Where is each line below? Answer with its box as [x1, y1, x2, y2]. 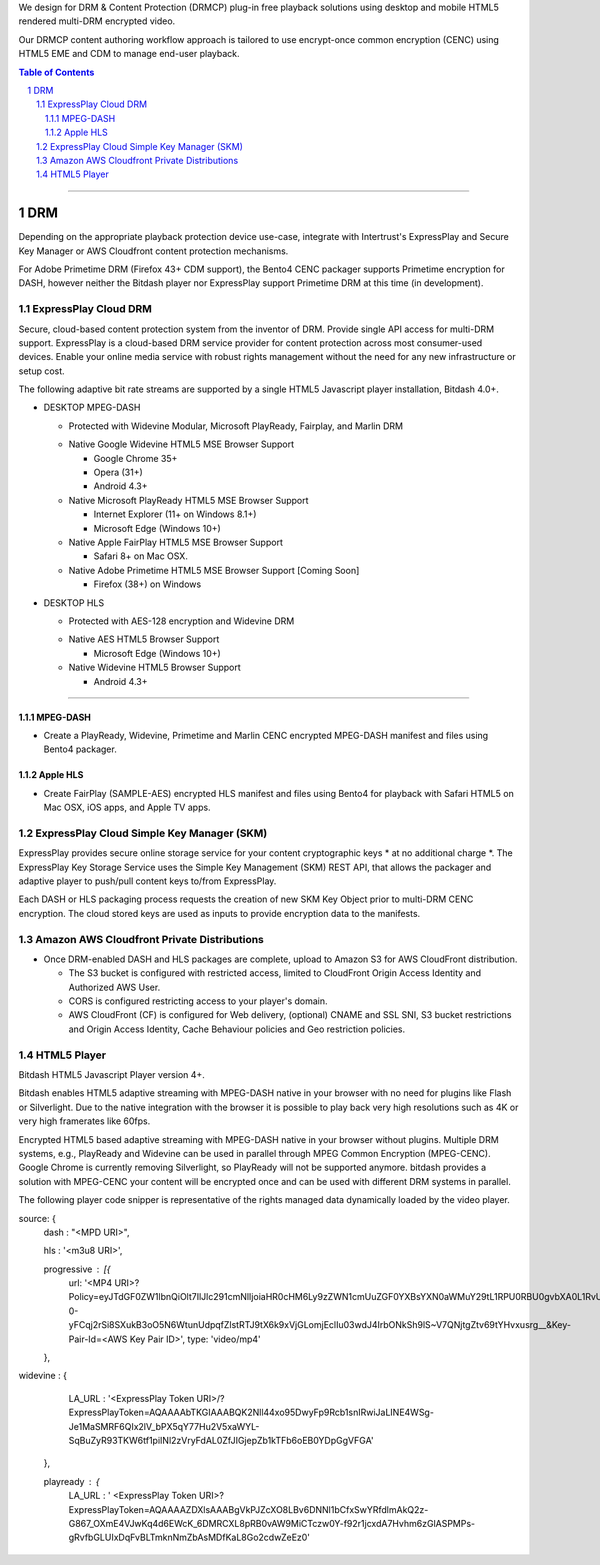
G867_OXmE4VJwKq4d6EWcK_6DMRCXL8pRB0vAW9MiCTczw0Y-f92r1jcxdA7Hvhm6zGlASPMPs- [68, 1517, 476, 1529]
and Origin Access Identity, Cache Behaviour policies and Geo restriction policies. [68, 1023, 406, 1035]
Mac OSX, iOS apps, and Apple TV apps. [43, 801, 211, 814]
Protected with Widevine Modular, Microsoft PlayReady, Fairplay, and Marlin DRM [68, 420, 404, 432]
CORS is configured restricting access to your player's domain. [68, 995, 329, 1007]
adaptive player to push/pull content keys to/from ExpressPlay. [18, 875, 277, 887]
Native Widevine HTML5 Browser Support [68, 661, 242, 674]
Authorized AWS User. [68, 981, 161, 993]
